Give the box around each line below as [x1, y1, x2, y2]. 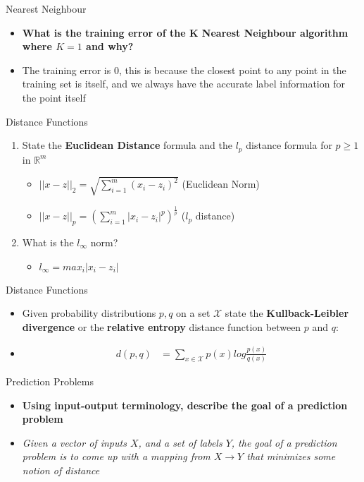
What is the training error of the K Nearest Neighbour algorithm [22, 25, 349, 40]
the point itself [22, 90, 86, 104]
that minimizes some [246, 449, 336, 464]
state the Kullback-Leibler [225, 306, 349, 320]
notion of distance [22, 462, 100, 477]
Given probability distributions [22, 306, 156, 320]
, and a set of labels [138, 435, 222, 450]
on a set [176, 306, 211, 320]
